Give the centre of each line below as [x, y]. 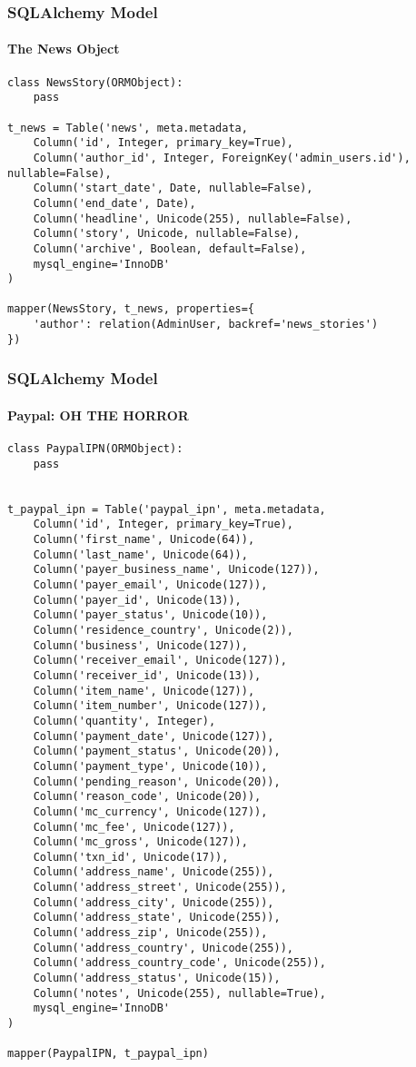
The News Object [64, 49]
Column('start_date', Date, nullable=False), [173, 188]
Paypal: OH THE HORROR [98, 415]
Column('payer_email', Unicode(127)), [150, 585]
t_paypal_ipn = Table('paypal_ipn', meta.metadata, [167, 509]
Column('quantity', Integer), [124, 721]
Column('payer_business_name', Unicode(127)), [176, 570]
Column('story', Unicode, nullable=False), [167, 234]
